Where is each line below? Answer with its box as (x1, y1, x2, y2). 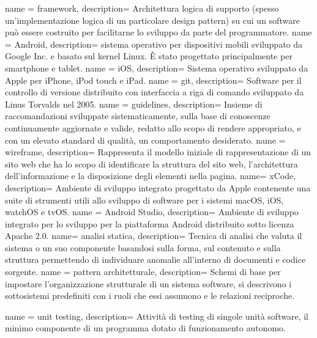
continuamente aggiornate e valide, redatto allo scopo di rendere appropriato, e (5, 121, 301, 134)
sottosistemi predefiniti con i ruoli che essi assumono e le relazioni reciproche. (5, 289, 295, 302)
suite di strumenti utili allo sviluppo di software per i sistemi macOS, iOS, (5, 193, 284, 206)
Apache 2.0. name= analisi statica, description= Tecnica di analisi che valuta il (5, 229, 302, 242)
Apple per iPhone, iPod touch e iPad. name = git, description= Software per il (5, 73, 302, 86)
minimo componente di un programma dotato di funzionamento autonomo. (5, 321, 286, 334)
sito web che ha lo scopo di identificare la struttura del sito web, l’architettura (5, 157, 298, 170)
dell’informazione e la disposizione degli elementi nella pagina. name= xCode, (5, 169, 296, 182)
